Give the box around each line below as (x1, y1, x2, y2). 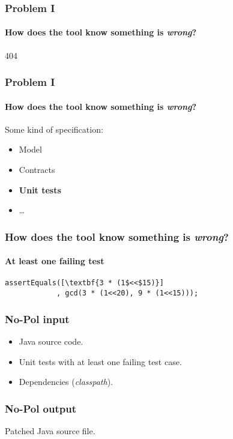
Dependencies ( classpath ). (19, 375, 113, 388)
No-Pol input (5, 311, 70, 326)
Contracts (19, 163, 55, 176)
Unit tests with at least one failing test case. (19, 355, 182, 368)
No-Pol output (5, 401, 77, 416)
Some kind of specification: (5, 123, 103, 135)
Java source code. (19, 335, 83, 348)
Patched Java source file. (5, 425, 95, 437)
